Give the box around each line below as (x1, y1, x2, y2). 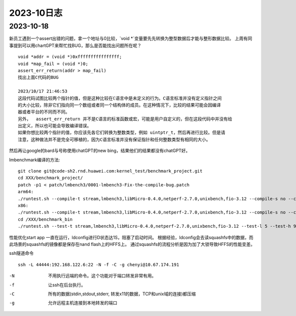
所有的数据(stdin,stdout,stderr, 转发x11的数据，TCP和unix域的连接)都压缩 (48, 291, 196, 297)
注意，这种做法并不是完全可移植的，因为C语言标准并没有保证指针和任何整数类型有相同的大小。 (18, 137, 211, 142)
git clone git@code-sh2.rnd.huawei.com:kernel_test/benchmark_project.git (18, 168, 203, 174)
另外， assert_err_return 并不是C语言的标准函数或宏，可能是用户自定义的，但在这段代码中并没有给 (18, 116, 233, 122)
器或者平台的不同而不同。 (18, 109, 70, 115)
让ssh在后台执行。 (48, 281, 86, 288)
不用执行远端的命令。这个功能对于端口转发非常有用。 (48, 273, 156, 279)
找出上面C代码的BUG (18, 74, 59, 80)
